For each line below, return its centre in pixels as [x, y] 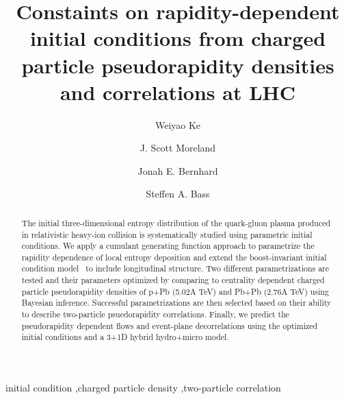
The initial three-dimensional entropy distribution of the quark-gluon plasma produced [176, 222]
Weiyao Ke [178, 124]
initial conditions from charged [178, 38]
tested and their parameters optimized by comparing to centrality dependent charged [173, 280]
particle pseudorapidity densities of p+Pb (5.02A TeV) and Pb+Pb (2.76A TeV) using [175, 291]
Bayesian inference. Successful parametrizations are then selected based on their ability [176, 303]
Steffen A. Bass [178, 194]
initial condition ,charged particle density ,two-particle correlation [143, 388]
